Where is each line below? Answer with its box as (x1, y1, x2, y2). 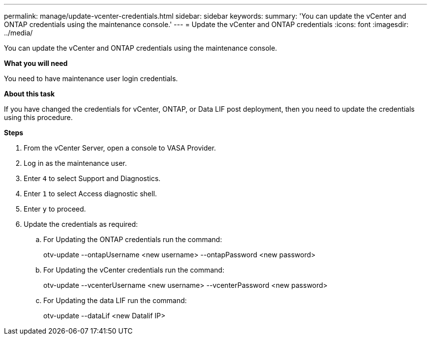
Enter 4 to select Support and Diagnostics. (24, 174, 161, 183)
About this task (4, 90, 55, 98)
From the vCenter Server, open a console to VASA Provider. (24, 144, 216, 152)
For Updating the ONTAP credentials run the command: (43, 235, 222, 244)
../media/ (4, 29, 33, 37)
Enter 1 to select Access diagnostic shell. (24, 189, 157, 198)
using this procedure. (4, 113, 73, 122)
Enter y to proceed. (24, 205, 86, 213)
